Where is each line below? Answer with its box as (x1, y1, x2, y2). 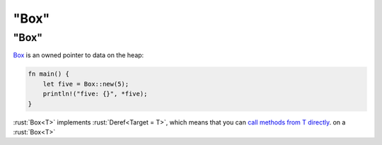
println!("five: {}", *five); (42, 90, 148, 98)
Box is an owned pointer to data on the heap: (13, 51, 144, 59)
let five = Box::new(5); (42, 80, 129, 88)
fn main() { (28, 70, 70, 78)
